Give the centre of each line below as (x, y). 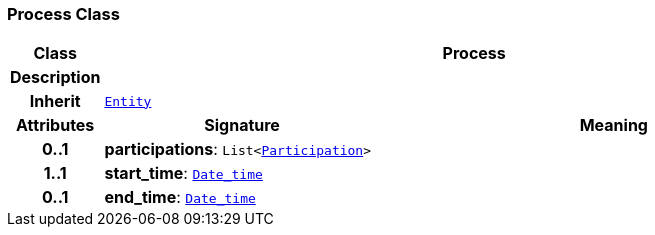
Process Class (63, 14)
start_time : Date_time (183, 173)
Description (55, 77)
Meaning (613, 125)
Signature (242, 125)
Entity (128, 101)
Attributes (55, 125)
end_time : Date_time (180, 197)
